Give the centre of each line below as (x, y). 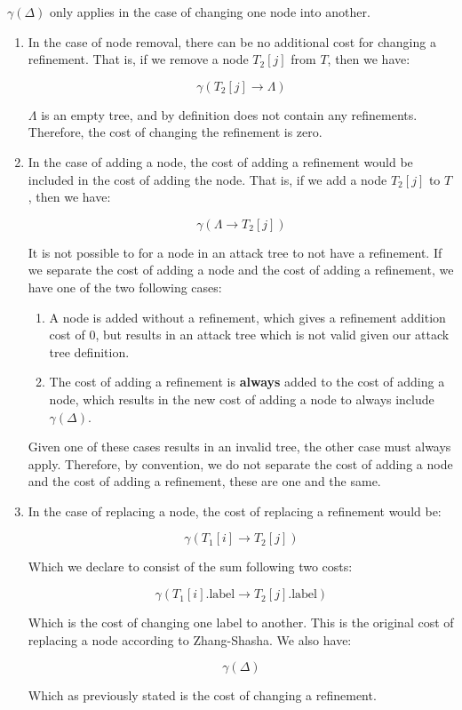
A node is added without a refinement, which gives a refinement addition (247, 317)
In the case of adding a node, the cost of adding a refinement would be (220, 161)
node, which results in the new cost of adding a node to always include (242, 399)
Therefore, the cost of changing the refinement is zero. (175, 132)
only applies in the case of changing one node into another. (210, 12)
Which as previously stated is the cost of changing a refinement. (202, 695)
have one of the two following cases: (125, 287)
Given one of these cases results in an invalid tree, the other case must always (239, 447)
